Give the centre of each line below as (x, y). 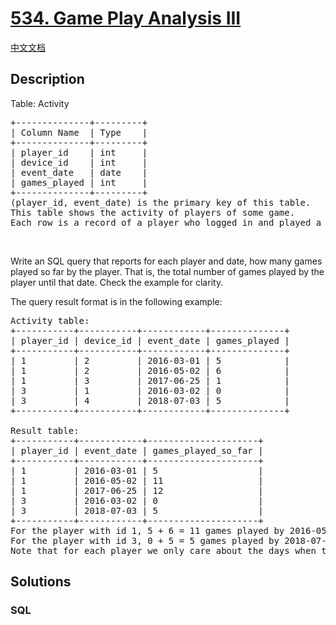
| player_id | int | (79, 152)
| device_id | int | (79, 162)
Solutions (41, 582)
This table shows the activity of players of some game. (153, 212)
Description (47, 79)
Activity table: (50, 320)
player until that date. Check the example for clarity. (117, 282)
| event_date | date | (79, 172)
